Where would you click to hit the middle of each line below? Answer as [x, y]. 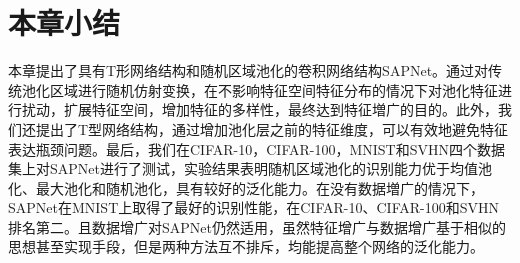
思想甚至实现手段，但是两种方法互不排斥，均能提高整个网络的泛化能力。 [246, 246]
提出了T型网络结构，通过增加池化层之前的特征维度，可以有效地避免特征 [272, 128]
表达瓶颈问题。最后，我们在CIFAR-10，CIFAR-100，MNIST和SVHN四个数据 [256, 148]
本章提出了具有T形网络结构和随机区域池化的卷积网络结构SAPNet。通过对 [248, 70]
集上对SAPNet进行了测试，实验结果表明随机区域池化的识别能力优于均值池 [250, 168]
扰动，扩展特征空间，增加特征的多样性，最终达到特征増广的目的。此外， [259, 109]
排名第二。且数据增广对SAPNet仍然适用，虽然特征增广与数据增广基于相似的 [257, 226]
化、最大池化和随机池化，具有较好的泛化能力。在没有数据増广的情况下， [246, 187]
